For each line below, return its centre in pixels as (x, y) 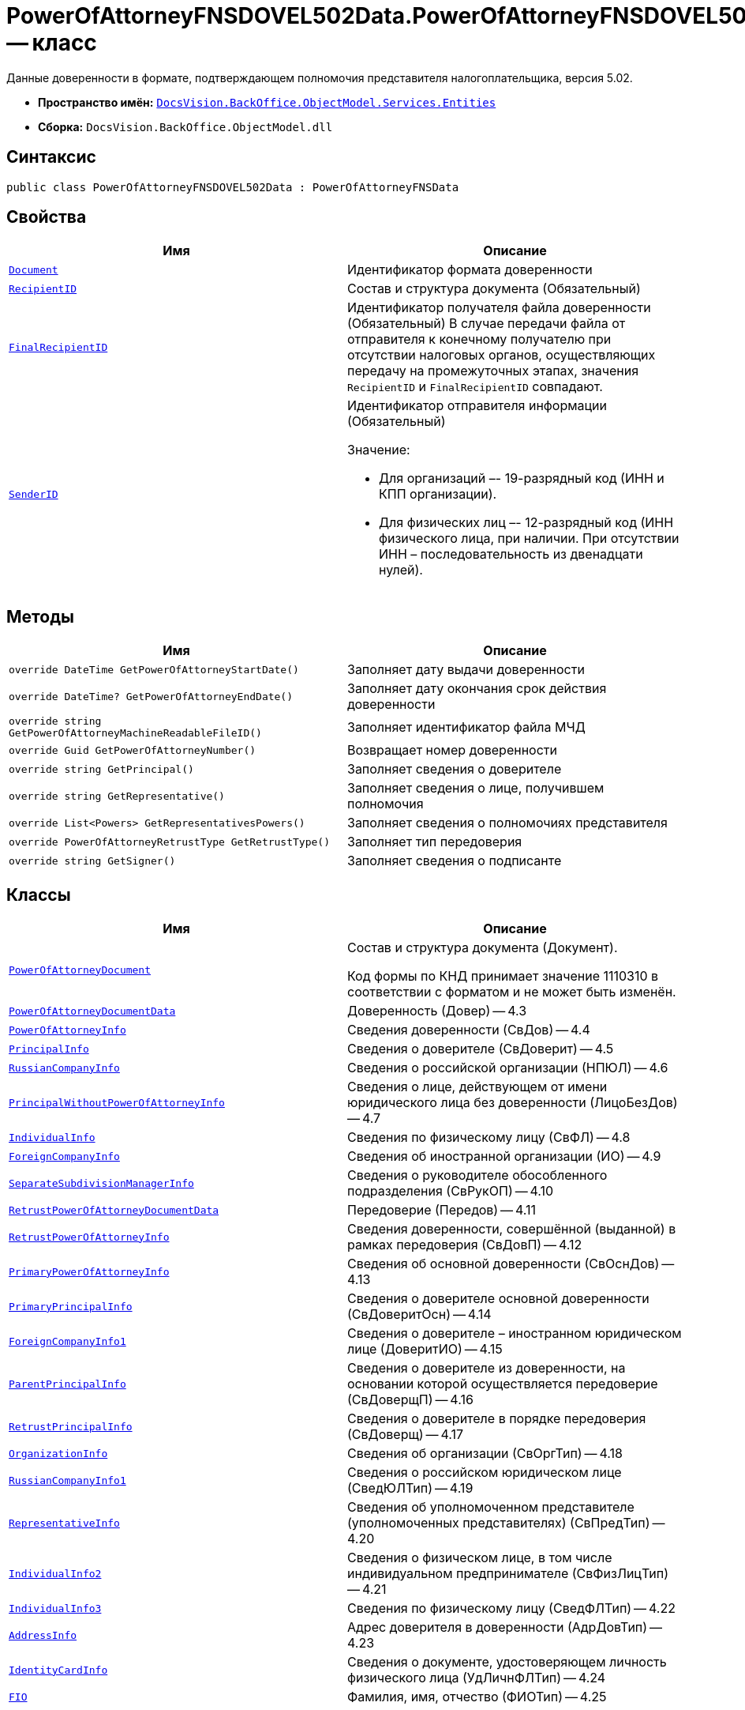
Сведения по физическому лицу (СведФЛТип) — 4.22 (511, 1608)
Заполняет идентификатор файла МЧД (466, 727)
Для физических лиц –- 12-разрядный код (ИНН (526, 523)
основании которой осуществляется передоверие (503, 1384)
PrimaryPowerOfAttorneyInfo (89, 1271)
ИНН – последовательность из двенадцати (511, 554)
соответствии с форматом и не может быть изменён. (512, 992)
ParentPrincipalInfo (67, 1384)
